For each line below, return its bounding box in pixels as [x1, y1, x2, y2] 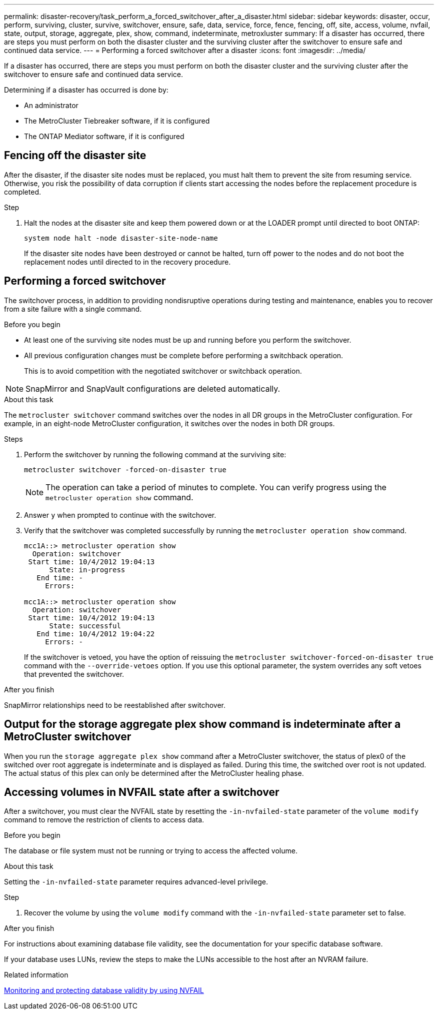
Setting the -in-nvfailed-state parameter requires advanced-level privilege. [4, 877, 268, 886]
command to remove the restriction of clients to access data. [4, 815, 204, 824]
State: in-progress [49, 565, 125, 574]
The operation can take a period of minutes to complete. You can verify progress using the [45, 482, 386, 492]
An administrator [24, 101, 78, 110]
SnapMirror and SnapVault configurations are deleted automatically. [25, 383, 280, 394]
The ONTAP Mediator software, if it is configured [24, 132, 184, 141]
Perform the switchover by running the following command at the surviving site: [24, 450, 286, 459]
